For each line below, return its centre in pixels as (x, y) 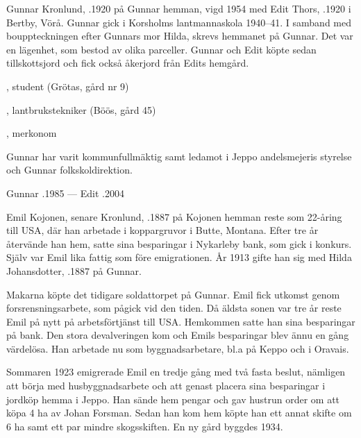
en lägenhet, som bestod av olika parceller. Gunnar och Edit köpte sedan (161, 49)
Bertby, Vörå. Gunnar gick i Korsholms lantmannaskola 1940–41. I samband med (179, 22)
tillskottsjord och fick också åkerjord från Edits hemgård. (128, 63)
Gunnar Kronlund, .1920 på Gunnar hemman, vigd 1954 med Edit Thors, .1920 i (179, 8)
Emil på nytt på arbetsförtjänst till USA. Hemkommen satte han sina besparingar (181, 321)
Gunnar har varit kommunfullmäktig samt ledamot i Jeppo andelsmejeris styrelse (179, 156)
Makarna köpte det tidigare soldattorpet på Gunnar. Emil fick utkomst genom (173, 294)
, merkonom (32, 133)
